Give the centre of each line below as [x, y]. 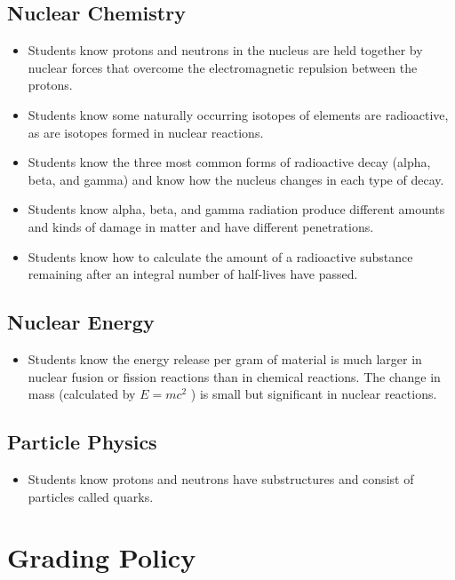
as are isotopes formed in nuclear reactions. [146, 132]
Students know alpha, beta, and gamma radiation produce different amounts [236, 209]
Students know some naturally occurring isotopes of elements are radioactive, [238, 114]
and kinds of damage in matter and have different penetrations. [201, 226]
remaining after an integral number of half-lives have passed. [193, 274]
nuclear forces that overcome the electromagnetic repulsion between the [223, 67]
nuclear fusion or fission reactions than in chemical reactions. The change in [234, 376]
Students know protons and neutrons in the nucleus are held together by [225, 50]
